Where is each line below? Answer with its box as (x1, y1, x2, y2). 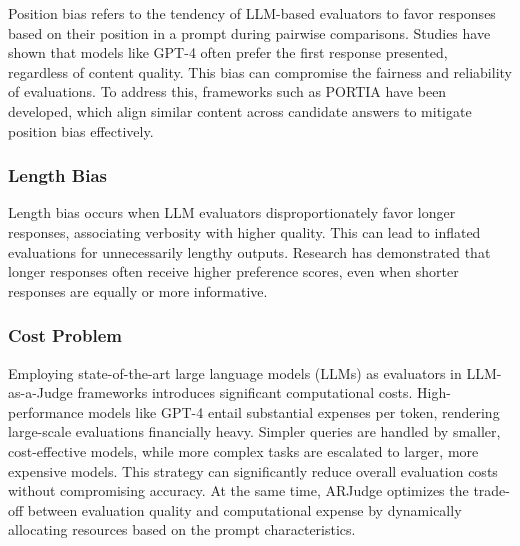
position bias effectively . (8, 120, 154, 141)
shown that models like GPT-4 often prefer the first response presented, (8, 42, 448, 63)
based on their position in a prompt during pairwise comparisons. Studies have (8, 22, 491, 43)
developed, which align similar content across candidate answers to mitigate (8, 100, 472, 121)
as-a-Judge (8, 382, 73, 403)
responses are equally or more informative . (8, 280, 268, 301)
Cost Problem (8, 323, 122, 348)
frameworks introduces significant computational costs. (77, 382, 413, 403)
